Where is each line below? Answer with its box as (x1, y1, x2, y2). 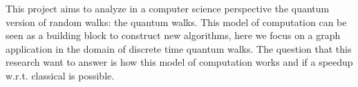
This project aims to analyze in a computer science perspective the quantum (6, 1, 330, 15)
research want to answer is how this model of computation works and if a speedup (6, 55, 353, 69)
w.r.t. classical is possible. (6, 68, 115, 82)
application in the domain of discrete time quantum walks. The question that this (6, 41, 352, 55)
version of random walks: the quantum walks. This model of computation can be (6, 14, 347, 29)
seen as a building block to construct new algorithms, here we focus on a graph (6, 28, 341, 42)
